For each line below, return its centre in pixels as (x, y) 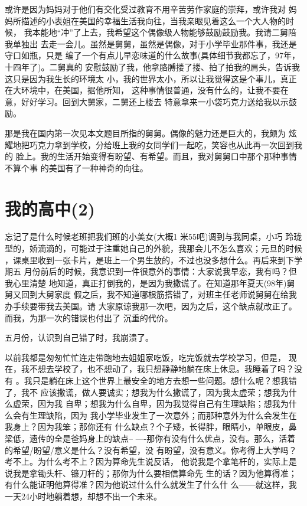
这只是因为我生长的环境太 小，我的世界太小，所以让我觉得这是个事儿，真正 (151, 78)
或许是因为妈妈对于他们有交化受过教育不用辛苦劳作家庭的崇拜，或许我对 (145, 9)
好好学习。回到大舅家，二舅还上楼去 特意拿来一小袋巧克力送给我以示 (155, 101)
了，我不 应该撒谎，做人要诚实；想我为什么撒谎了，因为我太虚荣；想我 (143, 392)
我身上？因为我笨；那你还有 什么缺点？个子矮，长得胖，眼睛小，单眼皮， (147, 427)
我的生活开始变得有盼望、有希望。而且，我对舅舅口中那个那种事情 (169, 156)
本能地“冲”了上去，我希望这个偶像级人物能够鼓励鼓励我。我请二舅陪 (164, 32)
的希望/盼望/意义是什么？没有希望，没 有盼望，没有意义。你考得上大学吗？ (151, 450)
